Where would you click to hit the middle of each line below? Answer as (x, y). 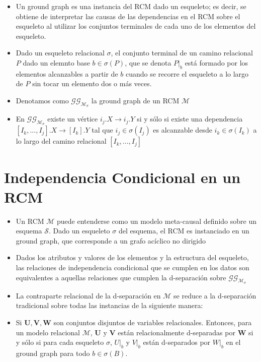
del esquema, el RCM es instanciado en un (184, 231)
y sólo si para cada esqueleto (60, 342)
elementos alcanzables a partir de (67, 73)
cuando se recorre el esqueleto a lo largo (187, 73)
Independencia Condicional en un (122, 177)
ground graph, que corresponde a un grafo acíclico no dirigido (111, 240)
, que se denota (148, 62)
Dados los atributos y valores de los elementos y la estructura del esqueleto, (132, 257)
